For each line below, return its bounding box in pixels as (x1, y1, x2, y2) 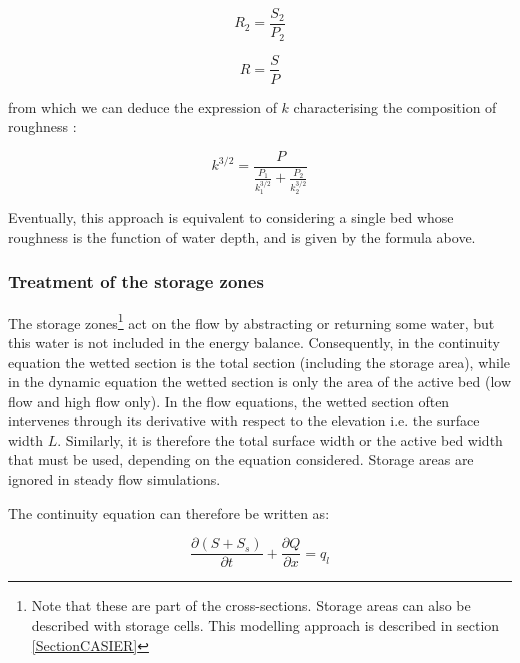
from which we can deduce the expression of (8, 96, 277, 117)
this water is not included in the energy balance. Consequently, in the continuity (8, 331, 500, 352)
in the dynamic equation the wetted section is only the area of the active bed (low (8, 371, 511, 392)
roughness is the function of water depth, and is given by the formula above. (8, 226, 476, 247)
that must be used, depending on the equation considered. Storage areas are (8, 449, 474, 470)
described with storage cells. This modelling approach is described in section (31, 614, 500, 635)
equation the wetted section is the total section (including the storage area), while (8, 351, 511, 372)
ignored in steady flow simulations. (8, 469, 221, 490)
